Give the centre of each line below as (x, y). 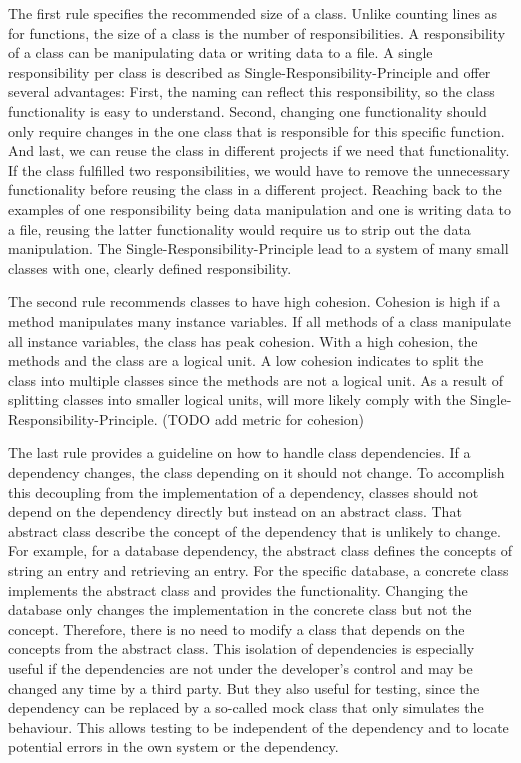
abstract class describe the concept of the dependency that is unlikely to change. (254, 530)
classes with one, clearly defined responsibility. (150, 267)
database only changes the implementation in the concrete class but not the (240, 609)
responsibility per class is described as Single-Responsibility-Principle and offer (249, 71)
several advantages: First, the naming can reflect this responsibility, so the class (251, 91)
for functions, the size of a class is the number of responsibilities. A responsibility (257, 32)
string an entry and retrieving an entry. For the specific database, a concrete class (258, 570)
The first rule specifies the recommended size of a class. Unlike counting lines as (253, 13)
